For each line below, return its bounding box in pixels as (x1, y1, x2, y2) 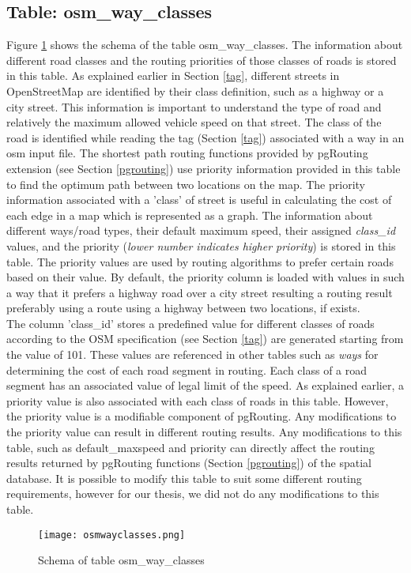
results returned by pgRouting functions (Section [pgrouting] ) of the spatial (6, 454, 371, 471)
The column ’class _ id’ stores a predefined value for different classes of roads (6, 315, 375, 331)
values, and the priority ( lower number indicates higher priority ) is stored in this (6, 237, 396, 254)
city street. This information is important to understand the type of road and (6, 98, 382, 115)
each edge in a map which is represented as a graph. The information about (6, 206, 373, 223)
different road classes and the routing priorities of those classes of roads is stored (6, 51, 397, 68)
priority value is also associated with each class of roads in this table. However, (6, 392, 389, 409)
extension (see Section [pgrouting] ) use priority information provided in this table (6, 160, 401, 176)
